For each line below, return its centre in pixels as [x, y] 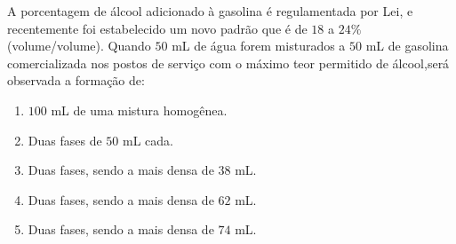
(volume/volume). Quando [79, 46]
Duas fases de [65, 140]
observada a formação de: [76, 80]
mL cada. [148, 140]
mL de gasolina [407, 46]
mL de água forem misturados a [259, 46]
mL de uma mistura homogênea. [139, 110]
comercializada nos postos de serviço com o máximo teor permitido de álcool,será [228, 63]
